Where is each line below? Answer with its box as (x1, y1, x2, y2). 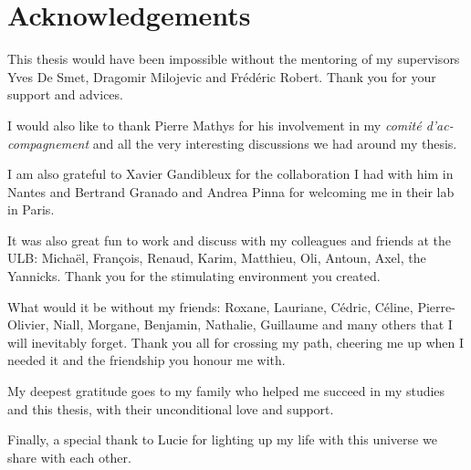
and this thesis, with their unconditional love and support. (7, 399, 334, 418)
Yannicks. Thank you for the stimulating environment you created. (7, 266, 381, 286)
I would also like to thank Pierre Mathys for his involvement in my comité (7, 115, 422, 134)
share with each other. (7, 447, 131, 466)
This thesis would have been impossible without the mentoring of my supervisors (7, 49, 460, 68)
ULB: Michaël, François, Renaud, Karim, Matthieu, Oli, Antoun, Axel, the (7, 248, 426, 267)
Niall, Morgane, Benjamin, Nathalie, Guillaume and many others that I (53, 315, 453, 334)
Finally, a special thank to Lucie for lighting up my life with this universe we (7, 430, 437, 449)
